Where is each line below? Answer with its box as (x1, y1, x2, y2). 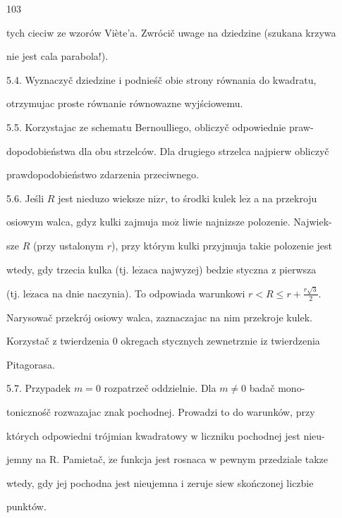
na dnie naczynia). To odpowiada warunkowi (51, 285, 245, 300)
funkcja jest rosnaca (121, 452, 207, 467)
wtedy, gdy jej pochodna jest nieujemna (6, 475, 178, 490)
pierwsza (279, 261, 317, 276)
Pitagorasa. (6, 357, 55, 371)
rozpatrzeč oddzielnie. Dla (104, 381, 216, 395)
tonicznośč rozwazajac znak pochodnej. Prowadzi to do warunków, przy (6, 405, 315, 419)
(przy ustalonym (32, 238, 104, 252)
